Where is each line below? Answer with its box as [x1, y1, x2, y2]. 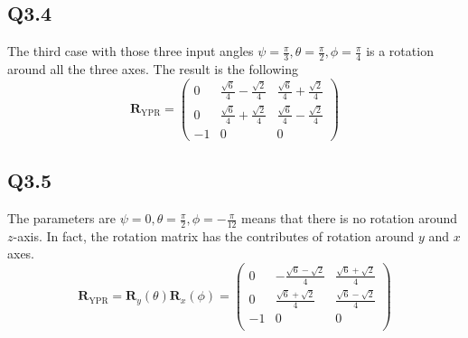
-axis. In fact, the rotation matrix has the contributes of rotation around [13, 226, 415, 245]
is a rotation [366, 42, 434, 61]
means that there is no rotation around [241, 209, 458, 228]
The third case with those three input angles [7, 42, 254, 61]
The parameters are [7, 209, 116, 228]
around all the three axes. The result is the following [7, 60, 298, 79]
